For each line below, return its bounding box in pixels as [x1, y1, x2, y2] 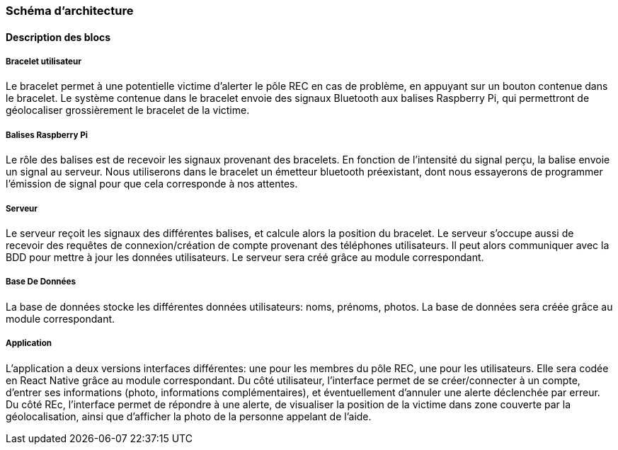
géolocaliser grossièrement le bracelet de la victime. [6, 104, 250, 117]
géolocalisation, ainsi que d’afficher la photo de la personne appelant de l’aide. [6, 410, 372, 422]
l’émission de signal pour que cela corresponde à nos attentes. [6, 178, 298, 190]
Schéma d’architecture [6, 4, 134, 18]
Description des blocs [6, 30, 111, 43]
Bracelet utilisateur [6, 57, 81, 67]
